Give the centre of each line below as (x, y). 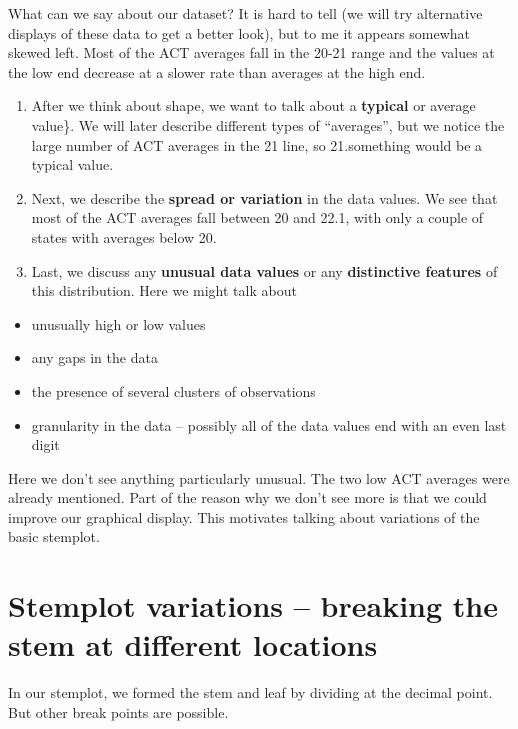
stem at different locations (193, 644)
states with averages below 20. (124, 236)
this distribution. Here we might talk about (164, 290)
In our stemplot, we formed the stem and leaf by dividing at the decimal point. (250, 692)
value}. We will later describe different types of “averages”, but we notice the (268, 124)
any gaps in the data (94, 357)
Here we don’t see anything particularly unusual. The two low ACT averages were (259, 477)
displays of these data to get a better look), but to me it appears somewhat (239, 32)
